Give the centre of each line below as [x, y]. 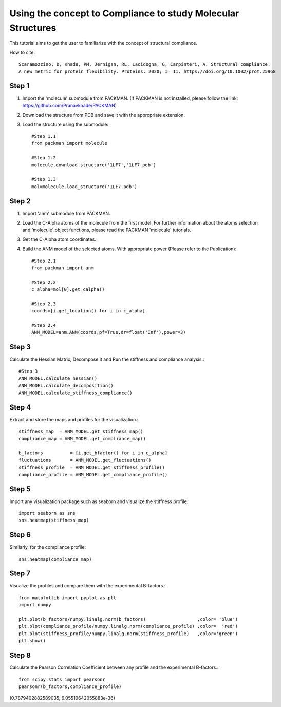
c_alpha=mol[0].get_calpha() [68, 290]
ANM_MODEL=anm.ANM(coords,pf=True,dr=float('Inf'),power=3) [109, 332]
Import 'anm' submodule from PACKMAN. [66, 213]
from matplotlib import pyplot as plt [68, 598]
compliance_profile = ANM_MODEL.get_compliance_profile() [93, 475]
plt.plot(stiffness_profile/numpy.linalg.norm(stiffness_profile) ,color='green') [128, 634]
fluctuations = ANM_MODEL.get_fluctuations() [85, 460]
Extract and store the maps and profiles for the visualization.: [74, 419]
